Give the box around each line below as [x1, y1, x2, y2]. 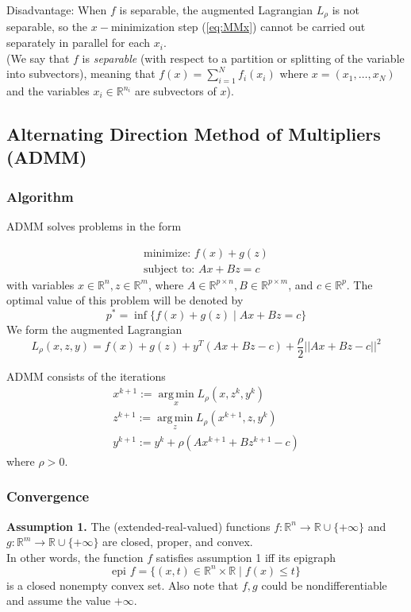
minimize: [144, 247, 191, 259]
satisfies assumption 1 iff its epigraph [156, 548, 336, 565]
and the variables [6, 83, 90, 99]
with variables [6, 276, 75, 292]
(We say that [6, 49, 70, 66]
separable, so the [6, 18, 88, 35]
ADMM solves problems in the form [6, 218, 182, 234]
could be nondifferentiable [261, 576, 387, 593]
